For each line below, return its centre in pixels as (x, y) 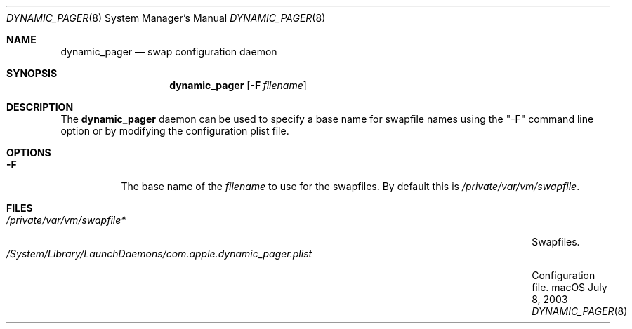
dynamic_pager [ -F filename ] (238, 85)
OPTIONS (29, 153)
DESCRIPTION (40, 107)
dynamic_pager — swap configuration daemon (169, 52)
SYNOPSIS (32, 73)
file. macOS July (570, 287)
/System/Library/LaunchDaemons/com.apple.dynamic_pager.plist (159, 254)
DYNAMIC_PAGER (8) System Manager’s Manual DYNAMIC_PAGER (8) (166, 18)
